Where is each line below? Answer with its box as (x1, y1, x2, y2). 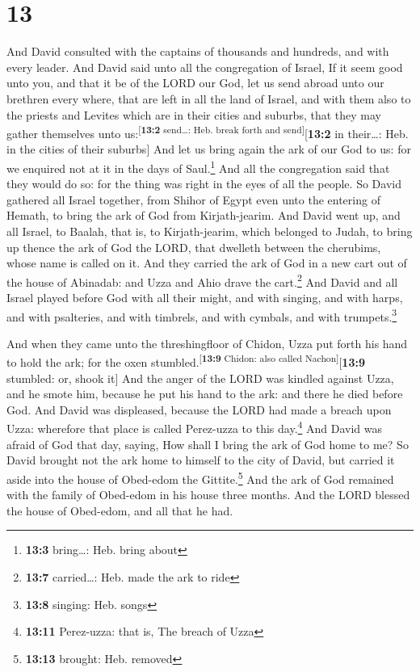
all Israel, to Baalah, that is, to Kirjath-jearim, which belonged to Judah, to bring (6, 222, 413, 239)
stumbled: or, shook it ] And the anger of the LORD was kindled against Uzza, (6, 369, 394, 386)
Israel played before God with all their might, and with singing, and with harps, (6, 289, 403, 305)
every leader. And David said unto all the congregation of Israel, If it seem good (6, 58, 403, 75)
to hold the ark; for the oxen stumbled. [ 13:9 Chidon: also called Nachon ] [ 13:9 (6, 351, 365, 371)
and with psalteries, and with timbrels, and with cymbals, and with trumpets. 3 (6, 305, 397, 325)
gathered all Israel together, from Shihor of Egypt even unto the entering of (6, 191, 380, 208)
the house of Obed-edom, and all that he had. (6, 502, 233, 519)
